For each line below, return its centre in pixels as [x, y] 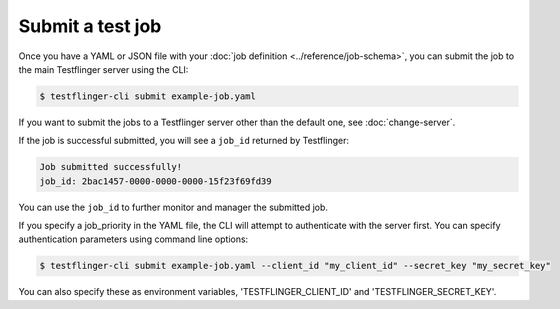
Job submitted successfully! [111, 167]
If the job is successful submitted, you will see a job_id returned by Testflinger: [184, 141]
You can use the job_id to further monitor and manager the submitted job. [173, 207]
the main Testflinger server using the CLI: [103, 69]
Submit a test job [90, 26]
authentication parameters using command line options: [133, 239]
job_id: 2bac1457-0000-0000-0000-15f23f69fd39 [155, 181]
